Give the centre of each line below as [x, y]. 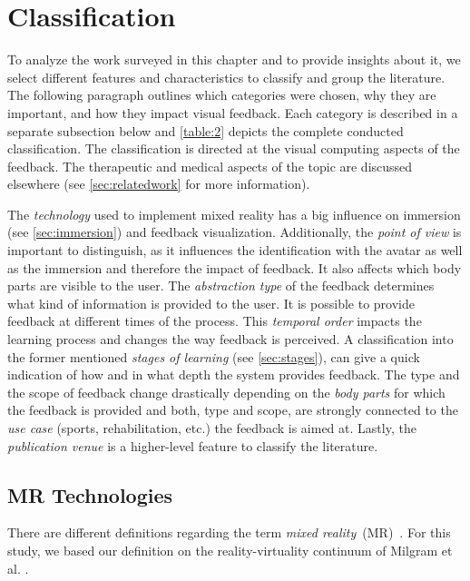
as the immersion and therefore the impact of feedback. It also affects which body [235, 267]
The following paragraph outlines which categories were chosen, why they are [222, 95]
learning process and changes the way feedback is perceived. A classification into [230, 339]
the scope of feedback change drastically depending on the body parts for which [226, 392]
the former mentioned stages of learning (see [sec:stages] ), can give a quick [214, 356]
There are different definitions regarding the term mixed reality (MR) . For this [229, 532]
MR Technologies [90, 494]
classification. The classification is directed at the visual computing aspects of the [234, 148]
